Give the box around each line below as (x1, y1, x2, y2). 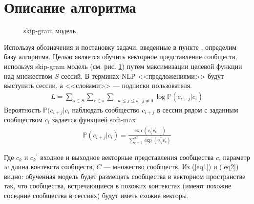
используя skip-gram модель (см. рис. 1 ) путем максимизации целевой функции (4, 61, 242, 71)
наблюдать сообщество (72, 104, 140, 114)
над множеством (4, 70, 52, 81)
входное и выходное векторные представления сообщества (40, 152, 214, 162)
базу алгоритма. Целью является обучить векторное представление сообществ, (4, 51, 237, 62)
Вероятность (4, 104, 41, 114)
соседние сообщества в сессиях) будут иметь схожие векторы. (4, 190, 189, 200)
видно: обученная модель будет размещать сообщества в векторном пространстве (4, 171, 246, 181)
